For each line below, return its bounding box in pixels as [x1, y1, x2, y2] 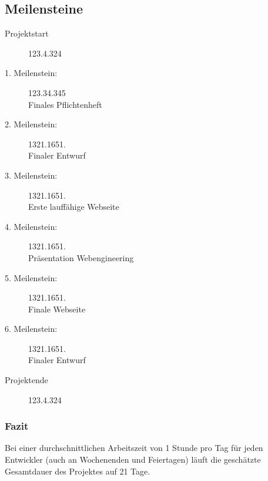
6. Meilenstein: [5, 322, 58, 335]
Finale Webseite [28, 302, 86, 315]
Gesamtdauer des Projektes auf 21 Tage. [5, 464, 150, 477]
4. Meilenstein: [5, 220, 58, 232]
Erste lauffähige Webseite [28, 200, 119, 213]
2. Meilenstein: [5, 118, 58, 130]
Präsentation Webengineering [28, 251, 134, 263]
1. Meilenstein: [5, 67, 58, 79]
